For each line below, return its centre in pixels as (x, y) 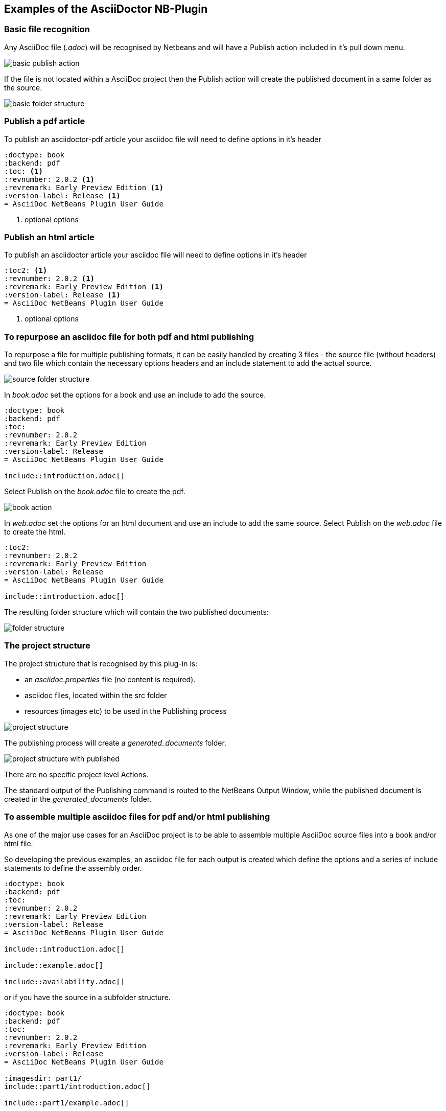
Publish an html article (49, 237)
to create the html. (35, 532)
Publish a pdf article (45, 121)
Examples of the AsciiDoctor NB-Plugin (106, 9)
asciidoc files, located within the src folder (96, 695)
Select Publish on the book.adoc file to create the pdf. (95, 492)
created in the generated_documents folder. (78, 799)
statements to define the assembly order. (73, 868)
